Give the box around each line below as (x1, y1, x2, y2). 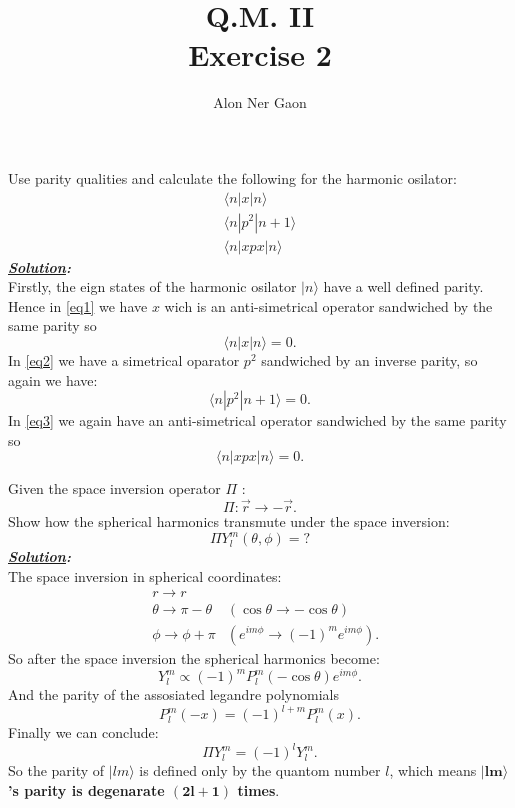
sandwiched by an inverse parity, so (261, 349, 478, 370)
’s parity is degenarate (8, 779, 165, 800)
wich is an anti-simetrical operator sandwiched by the (164, 295, 493, 316)
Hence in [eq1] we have (8, 295, 148, 316)
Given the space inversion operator (8, 478, 221, 499)
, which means (389, 760, 477, 781)
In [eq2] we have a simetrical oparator (8, 349, 240, 370)
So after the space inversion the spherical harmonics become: (8, 647, 380, 668)
